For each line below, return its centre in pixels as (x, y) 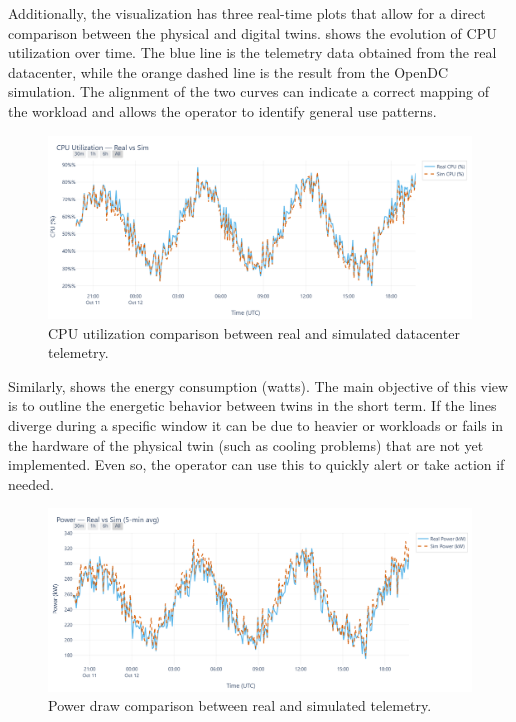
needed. (31, 483)
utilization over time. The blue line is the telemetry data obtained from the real (252, 52)
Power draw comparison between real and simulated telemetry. (240, 705)
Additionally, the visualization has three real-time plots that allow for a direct (247, 13)
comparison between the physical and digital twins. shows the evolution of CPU (252, 32)
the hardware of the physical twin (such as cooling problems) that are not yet (246, 444)
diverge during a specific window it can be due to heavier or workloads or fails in (256, 424)
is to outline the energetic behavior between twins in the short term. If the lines (252, 405)
